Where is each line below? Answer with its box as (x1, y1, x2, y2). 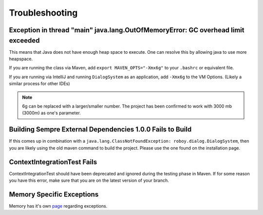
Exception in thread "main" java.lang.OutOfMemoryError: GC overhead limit (9, 26, 244, 34)
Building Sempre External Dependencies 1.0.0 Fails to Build (9, 125, 192, 134)
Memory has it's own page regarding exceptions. (9, 203, 108, 209)
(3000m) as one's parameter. (22, 110, 81, 116)
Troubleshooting (9, 7, 78, 18)
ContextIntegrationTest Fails (9, 158, 97, 166)
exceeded (9, 36, 40, 44)
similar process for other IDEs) (9, 81, 70, 86)
